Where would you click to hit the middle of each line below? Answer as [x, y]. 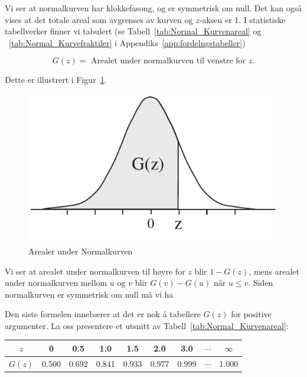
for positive [251, 314]
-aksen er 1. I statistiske [242, 19]
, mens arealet [274, 271]
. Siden [261, 283]
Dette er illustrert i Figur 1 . [56, 80]
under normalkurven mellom [56, 283]
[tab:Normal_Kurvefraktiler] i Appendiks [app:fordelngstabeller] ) [127, 42]
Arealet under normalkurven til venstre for [169, 61]
